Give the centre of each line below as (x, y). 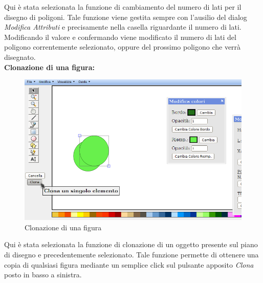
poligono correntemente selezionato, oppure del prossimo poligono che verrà (123, 47)
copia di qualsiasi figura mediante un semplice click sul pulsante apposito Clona (129, 264)
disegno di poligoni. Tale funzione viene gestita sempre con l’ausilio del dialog (126, 17)
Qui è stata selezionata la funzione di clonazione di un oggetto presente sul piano (131, 244)
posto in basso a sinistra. (43, 275)
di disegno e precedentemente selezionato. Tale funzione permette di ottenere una (131, 255)
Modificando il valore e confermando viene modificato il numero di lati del (120, 37)
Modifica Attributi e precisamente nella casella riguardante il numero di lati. (123, 27)
